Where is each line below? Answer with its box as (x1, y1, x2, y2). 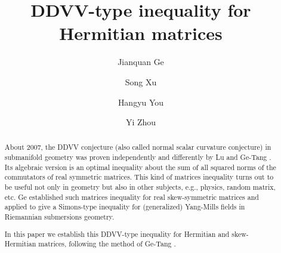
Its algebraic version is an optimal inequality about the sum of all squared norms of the (4, 162, 276, 172)
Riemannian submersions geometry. (4, 212, 115, 222)
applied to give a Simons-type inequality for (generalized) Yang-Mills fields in (4, 202, 245, 212)
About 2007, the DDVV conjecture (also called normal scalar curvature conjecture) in (4, 142, 271, 152)
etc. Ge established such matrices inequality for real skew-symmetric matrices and (4, 192, 259, 202)
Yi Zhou (125, 116, 156, 128)
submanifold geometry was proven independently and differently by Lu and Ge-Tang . (4, 152, 271, 162)
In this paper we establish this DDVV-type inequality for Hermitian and (4, 229, 230, 239)
